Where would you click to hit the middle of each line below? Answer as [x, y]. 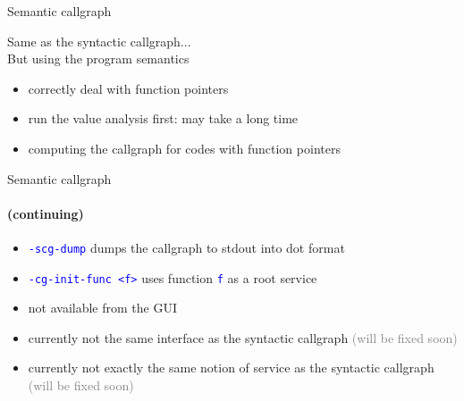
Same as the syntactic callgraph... [99, 41]
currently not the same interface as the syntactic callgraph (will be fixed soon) [243, 337]
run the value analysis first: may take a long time [163, 118]
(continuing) [46, 213]
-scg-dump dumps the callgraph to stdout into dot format [186, 247]
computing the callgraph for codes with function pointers [184, 148]
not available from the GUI [102, 308]
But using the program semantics [98, 58]
